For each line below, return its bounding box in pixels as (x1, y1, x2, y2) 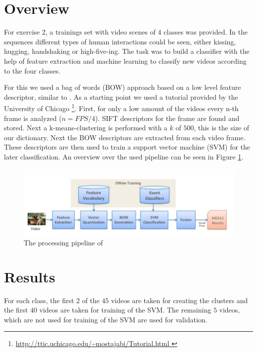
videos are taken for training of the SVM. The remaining (39, 305, 212, 315)
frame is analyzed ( (4, 113, 62, 123)
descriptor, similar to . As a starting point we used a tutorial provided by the (4, 91, 238, 102)
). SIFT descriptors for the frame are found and (95, 113, 240, 123)
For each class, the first (4, 295, 74, 305)
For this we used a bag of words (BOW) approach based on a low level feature (4, 82, 241, 92)
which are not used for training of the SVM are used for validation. (4, 314, 208, 324)
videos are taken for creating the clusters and (111, 295, 248, 305)
